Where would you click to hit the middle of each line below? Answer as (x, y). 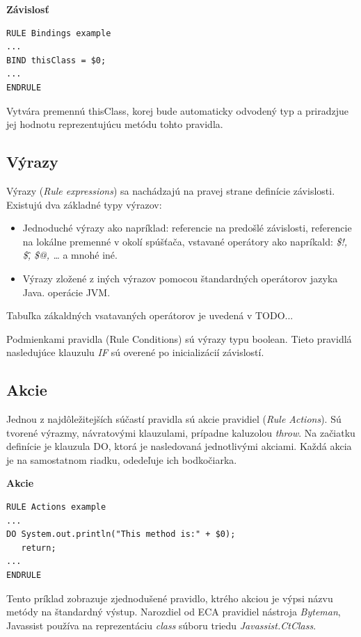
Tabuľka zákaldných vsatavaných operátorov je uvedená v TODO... (150, 315)
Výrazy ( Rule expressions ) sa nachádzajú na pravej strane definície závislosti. (171, 190)
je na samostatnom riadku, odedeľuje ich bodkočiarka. (122, 459)
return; (39, 548)
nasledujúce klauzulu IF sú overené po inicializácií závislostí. (135, 352)
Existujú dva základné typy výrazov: (84, 204)
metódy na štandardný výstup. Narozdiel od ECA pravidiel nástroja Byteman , (174, 612)
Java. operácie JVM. (66, 292)
